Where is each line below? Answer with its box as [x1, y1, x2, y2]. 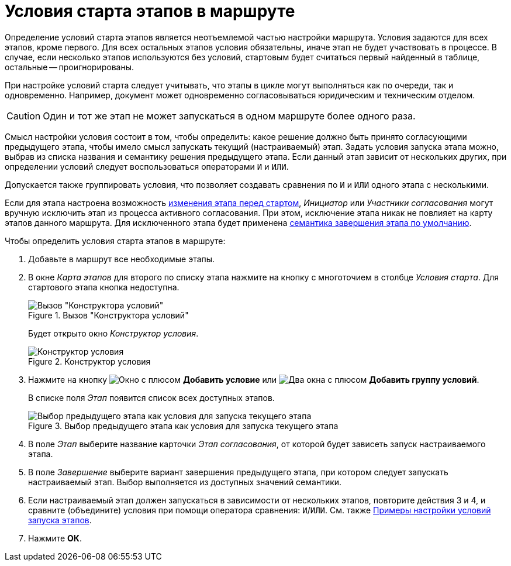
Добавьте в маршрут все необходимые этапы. [28, 253, 215, 264]
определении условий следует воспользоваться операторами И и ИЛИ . [5, 161, 289, 171]
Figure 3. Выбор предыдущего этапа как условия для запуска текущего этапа [28, 420, 339, 431]
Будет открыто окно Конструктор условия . [28, 328, 199, 338]
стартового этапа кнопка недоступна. [28, 282, 179, 292]
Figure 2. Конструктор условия [28, 356, 151, 366]
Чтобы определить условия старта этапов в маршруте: [5, 235, 226, 246]
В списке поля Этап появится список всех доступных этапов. [28, 392, 275, 403]
